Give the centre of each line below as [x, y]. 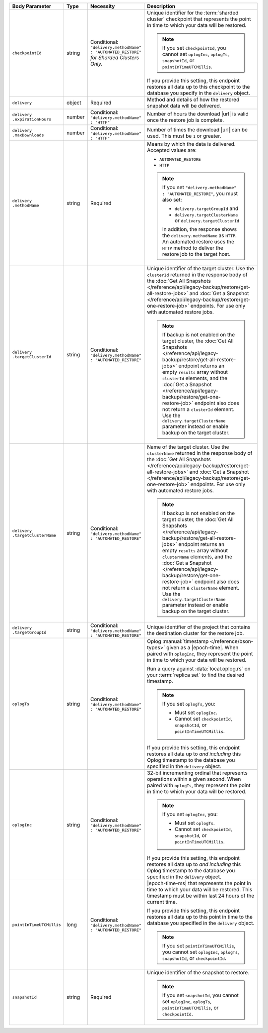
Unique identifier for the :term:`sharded [193, 13]
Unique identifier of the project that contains [199, 627]
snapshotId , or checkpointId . [194, 958]
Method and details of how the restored [193, 100]
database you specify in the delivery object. [199, 93]
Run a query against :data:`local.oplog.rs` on [199, 669]
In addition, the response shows [200, 229]
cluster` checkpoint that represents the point [199, 19]
